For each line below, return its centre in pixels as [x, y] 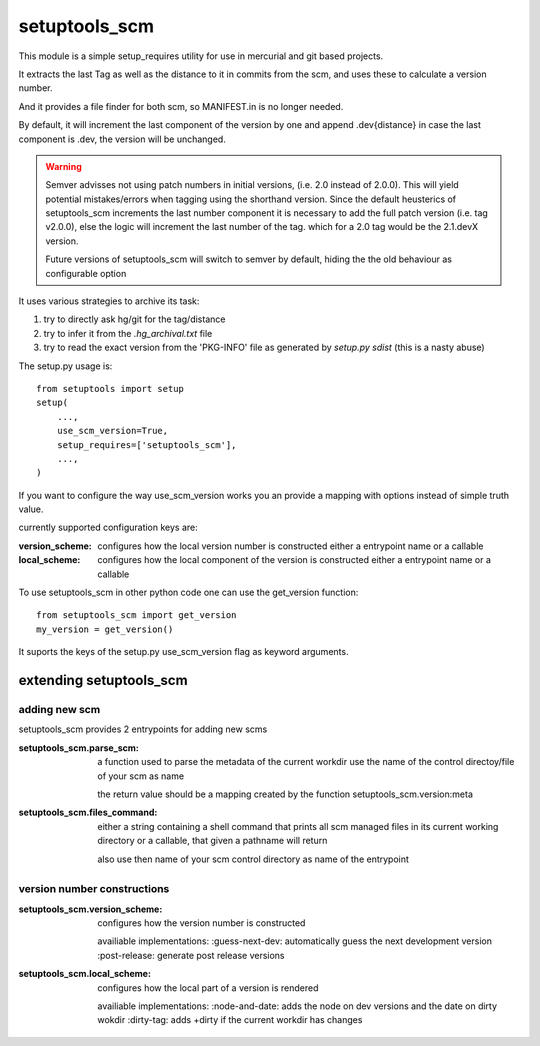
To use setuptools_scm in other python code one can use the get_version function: [188, 592]
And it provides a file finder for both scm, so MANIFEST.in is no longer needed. [181, 106]
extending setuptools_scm [103, 680]
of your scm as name [141, 776]
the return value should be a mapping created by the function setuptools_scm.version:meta [285, 794]
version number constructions [94, 889]
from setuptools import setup [110, 388]
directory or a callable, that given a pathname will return [212, 841]
